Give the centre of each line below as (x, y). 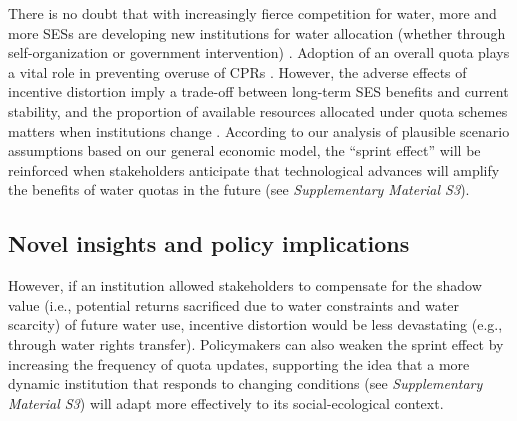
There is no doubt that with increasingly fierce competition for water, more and (252, 13)
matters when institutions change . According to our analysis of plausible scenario (259, 130)
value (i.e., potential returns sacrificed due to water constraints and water (233, 304)
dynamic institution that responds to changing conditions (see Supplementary (245, 383)
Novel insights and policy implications (209, 243)
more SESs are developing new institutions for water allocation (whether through (257, 32)
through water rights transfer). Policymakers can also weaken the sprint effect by (256, 343)
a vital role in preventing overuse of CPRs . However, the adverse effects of (237, 71)
